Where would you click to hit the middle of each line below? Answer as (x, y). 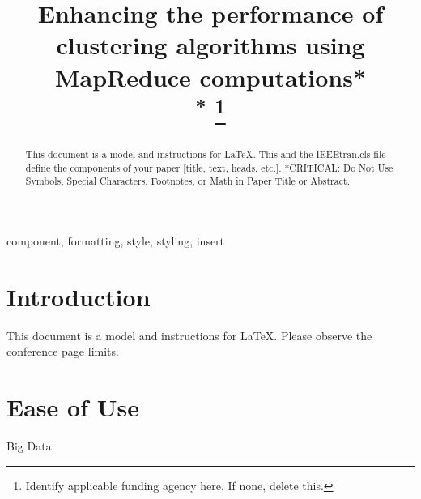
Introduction (79, 296)
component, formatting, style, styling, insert (116, 241)
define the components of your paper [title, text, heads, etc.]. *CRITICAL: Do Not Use (209, 167)
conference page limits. (63, 351)
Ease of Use (73, 407)
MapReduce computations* (210, 77)
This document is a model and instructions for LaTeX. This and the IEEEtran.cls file (206, 154)
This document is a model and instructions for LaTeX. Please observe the (189, 335)
